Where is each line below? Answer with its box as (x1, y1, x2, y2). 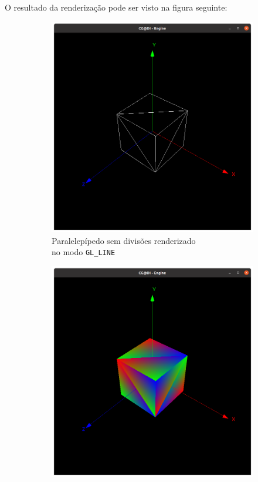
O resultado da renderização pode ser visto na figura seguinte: (5, 1, 228, 13)
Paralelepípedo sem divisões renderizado (52, 234, 196, 246)
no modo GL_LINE (52, 246, 116, 258)
